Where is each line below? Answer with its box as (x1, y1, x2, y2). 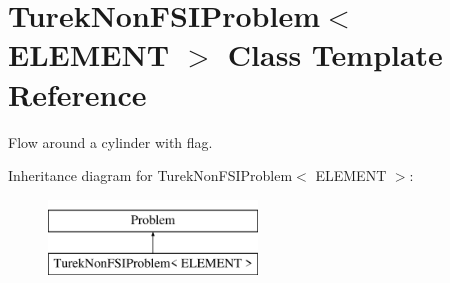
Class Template (227, 34, 443, 75)
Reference (8, 73, 147, 114)
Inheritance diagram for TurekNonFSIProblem (8, 165, 293, 186)
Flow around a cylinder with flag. (8, 131, 213, 152)
